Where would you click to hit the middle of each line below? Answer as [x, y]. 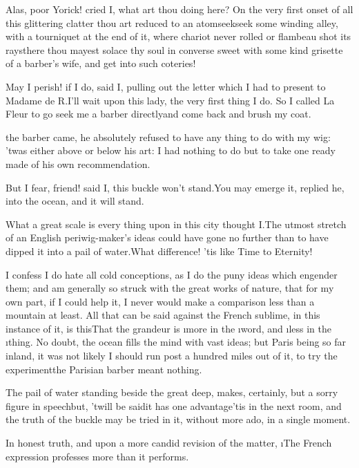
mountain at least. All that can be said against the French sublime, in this [163, 315]
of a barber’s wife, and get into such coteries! [101, 63]
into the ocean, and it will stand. [75, 201]
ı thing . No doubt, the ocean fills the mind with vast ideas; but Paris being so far [176, 342]
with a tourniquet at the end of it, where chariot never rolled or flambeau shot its [178, 36]
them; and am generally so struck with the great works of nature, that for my [170, 288]
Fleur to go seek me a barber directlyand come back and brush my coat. [158, 114]
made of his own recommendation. [78, 163]
